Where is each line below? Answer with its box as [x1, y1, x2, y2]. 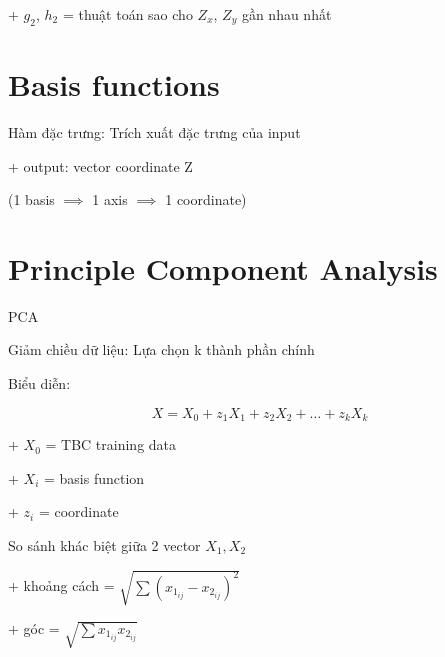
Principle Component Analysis [8, 247, 438, 288]
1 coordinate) [165, 189, 247, 210]
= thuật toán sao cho [62, 4, 193, 24]
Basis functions [8, 63, 220, 104]
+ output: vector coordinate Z [8, 155, 193, 176]
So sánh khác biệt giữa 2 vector [8, 534, 201, 555]
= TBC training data [45, 434, 177, 455]
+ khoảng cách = [8, 575, 115, 596]
